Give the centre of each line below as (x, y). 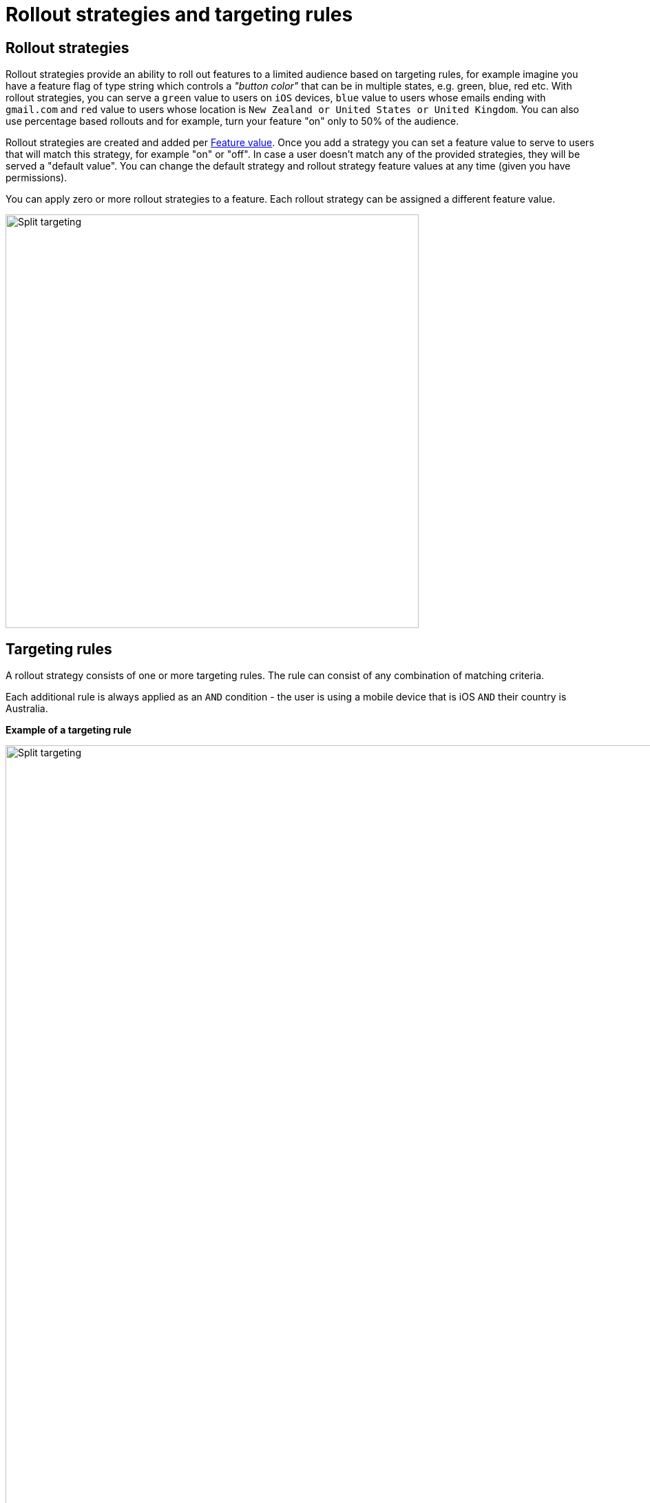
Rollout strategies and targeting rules (179, 14)
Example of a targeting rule (69, 730)
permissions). (36, 178)
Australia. (27, 709)
